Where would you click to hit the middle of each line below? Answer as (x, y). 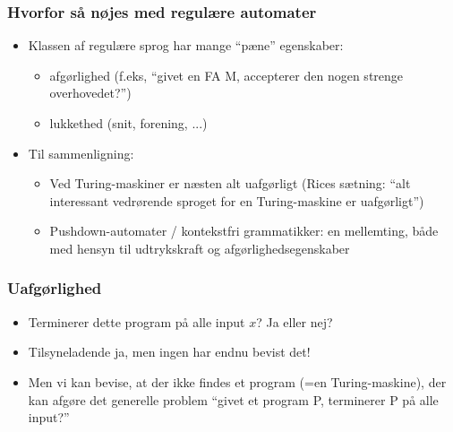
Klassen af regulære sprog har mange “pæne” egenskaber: (186, 45)
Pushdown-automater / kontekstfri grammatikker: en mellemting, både (244, 231)
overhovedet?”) (90, 93)
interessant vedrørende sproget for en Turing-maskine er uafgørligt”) (237, 200)
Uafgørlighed (55, 288)
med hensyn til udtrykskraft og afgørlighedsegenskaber (200, 248)
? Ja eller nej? (295, 321)
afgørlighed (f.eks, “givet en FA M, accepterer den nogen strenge (226, 75)
